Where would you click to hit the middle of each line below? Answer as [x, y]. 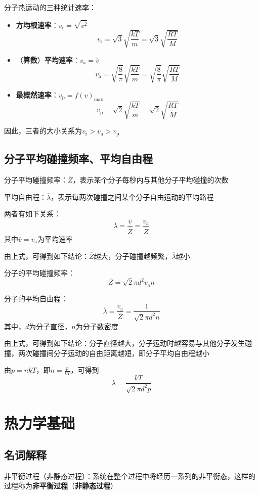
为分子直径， [50, 326]
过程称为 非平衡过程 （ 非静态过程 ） [61, 486]
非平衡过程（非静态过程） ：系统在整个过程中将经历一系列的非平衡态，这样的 [130, 476]
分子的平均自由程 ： [36, 298]
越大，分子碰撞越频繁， [133, 256]
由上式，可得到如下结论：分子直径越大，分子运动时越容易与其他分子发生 [124, 343]
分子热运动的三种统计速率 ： [50, 7]
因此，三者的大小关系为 [43, 131]
